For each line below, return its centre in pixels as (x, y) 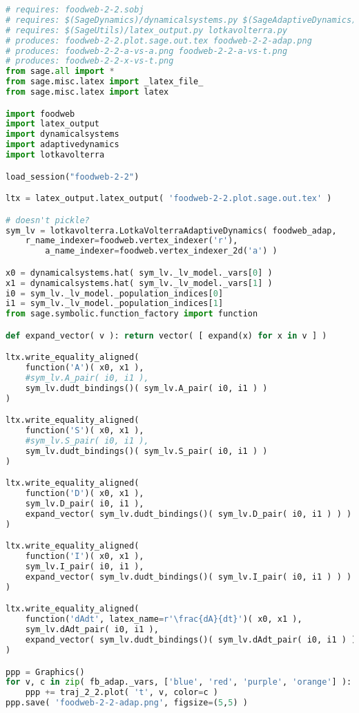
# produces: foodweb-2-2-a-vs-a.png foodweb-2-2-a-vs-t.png (147, 51)
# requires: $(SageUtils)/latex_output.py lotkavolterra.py (147, 30)
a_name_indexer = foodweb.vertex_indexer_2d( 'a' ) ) (161, 251)
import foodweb (40, 114)
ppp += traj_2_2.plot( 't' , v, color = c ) (122, 693)
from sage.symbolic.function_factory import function (132, 314)
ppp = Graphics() (45, 672)
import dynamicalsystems (62, 134)
